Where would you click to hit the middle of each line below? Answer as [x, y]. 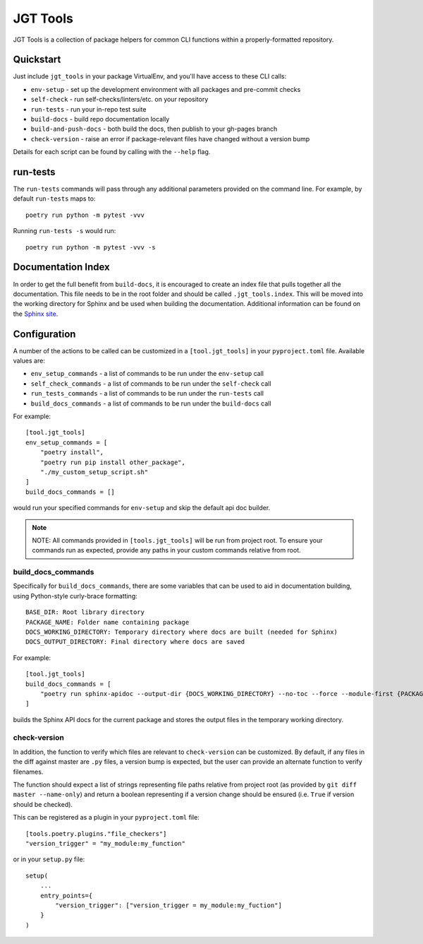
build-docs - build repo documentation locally [100, 119]
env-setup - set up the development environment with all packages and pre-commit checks [166, 89]
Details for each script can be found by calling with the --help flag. [112, 152]
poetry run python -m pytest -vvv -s [91, 247]
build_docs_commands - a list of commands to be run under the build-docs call [151, 403]
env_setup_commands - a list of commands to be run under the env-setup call [147, 374]
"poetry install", [72, 453]
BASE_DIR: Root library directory [85, 612]
